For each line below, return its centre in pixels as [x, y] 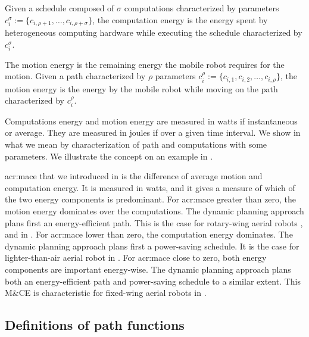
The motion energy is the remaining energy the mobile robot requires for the [145, 64]
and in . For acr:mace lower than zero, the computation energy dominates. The [149, 234]
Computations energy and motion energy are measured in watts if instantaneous [151, 121]
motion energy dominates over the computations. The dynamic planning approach [154, 211]
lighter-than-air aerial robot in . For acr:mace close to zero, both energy [136, 258]
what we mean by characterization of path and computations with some [136, 144]
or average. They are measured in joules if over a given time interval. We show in [153, 132]
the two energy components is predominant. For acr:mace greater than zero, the [151, 199]
